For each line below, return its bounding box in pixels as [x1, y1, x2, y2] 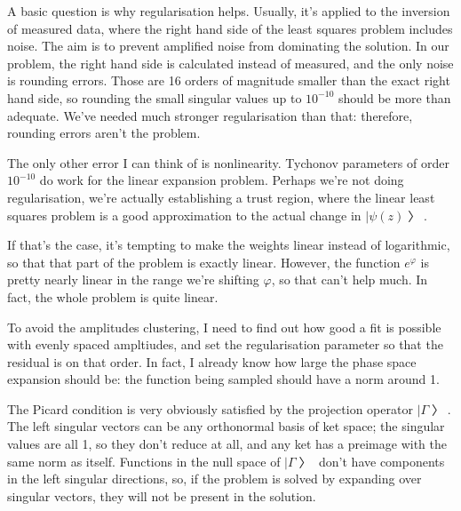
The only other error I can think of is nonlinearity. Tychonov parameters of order [7, 153, 449, 172]
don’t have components [319, 451, 445, 470]
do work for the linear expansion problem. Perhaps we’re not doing [39, 171, 404, 189]
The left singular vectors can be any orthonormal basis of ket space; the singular [7, 417, 445, 435]
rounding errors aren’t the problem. [7, 124, 201, 142]
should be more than [338, 88, 451, 107]
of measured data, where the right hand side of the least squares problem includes [7, 19, 453, 37]
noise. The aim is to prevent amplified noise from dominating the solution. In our [7, 36, 449, 55]
